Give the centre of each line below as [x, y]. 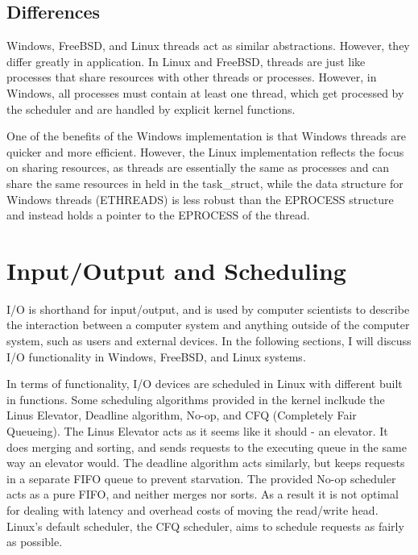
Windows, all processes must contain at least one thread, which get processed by [205, 92]
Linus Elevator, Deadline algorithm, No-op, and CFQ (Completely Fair [182, 415]
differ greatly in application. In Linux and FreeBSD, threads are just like [186, 61]
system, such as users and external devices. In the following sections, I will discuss [209, 341]
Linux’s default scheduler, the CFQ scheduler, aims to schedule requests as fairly [205, 526]
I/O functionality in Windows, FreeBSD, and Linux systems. [156, 356]
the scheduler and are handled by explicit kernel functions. [151, 108]
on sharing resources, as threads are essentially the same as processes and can [198, 167]
